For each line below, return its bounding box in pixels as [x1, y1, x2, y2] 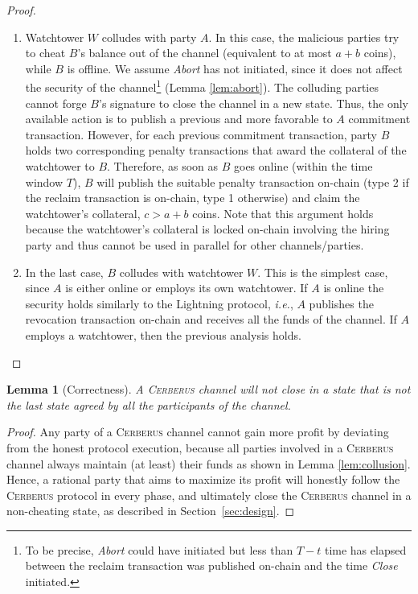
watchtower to [25, 158, 95, 174]
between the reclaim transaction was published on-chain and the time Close [25, 557, 398, 574]
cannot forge [25, 94, 87, 111]
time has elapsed [324, 541, 407, 558]
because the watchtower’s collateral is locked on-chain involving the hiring [25, 221, 390, 237]
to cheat [25, 44, 66, 61]
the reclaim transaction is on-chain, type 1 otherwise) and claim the [25, 189, 360, 206]
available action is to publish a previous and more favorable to [25, 110, 333, 127]
